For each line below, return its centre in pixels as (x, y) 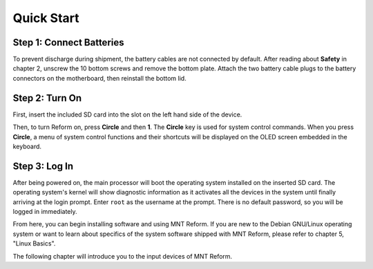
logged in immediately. (45, 211)
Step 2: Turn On (47, 98)
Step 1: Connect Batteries (68, 42)
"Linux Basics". (34, 243)
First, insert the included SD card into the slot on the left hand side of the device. (127, 114)
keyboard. (27, 146)
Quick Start (46, 18)
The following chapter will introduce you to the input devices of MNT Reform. (123, 256)
